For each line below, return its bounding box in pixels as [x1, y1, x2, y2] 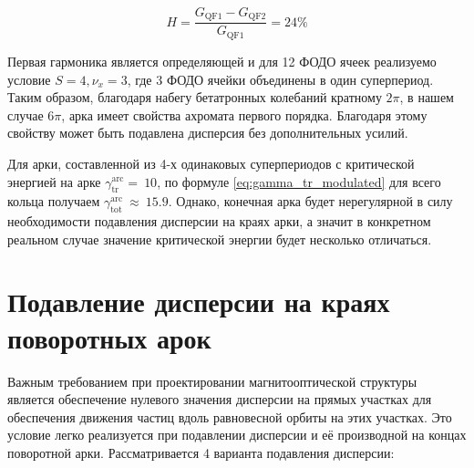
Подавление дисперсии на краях [7, 283, 390, 320]
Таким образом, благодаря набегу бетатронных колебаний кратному [7, 88, 382, 107]
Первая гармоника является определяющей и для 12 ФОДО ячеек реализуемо [7, 51, 437, 70]
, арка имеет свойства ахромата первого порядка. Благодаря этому [61, 105, 428, 124]
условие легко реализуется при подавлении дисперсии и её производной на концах [7, 425, 467, 444]
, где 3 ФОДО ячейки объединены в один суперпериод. [127, 69, 434, 88]
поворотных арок [7, 318, 211, 356]
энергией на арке [7, 172, 101, 191]
